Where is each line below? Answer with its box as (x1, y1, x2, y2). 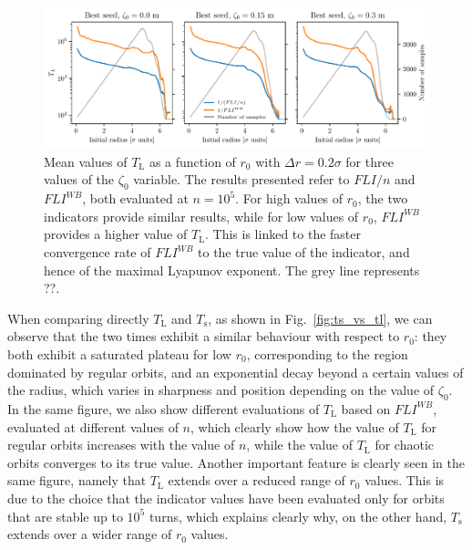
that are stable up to (7, 506, 123, 525)
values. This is (364, 471, 445, 490)
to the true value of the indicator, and (198, 243, 410, 262)
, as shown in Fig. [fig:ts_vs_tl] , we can (208, 308, 433, 327)
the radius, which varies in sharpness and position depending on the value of (7, 380, 435, 400)
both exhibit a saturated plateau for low (7, 345, 231, 363)
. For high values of (235, 189, 344, 208)
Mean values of (44, 151, 128, 171)
